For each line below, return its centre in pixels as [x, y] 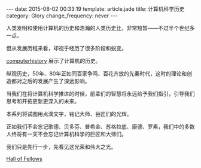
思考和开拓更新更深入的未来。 [43, 101]
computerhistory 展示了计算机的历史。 [54, 61]
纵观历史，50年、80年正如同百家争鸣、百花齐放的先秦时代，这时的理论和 [97, 74]
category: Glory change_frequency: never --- [62, 16]
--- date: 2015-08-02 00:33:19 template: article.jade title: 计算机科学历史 [95, 9]
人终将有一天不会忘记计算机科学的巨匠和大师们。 [66, 134]
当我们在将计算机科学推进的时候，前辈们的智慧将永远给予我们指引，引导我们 [100, 94]
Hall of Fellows [25, 159]
